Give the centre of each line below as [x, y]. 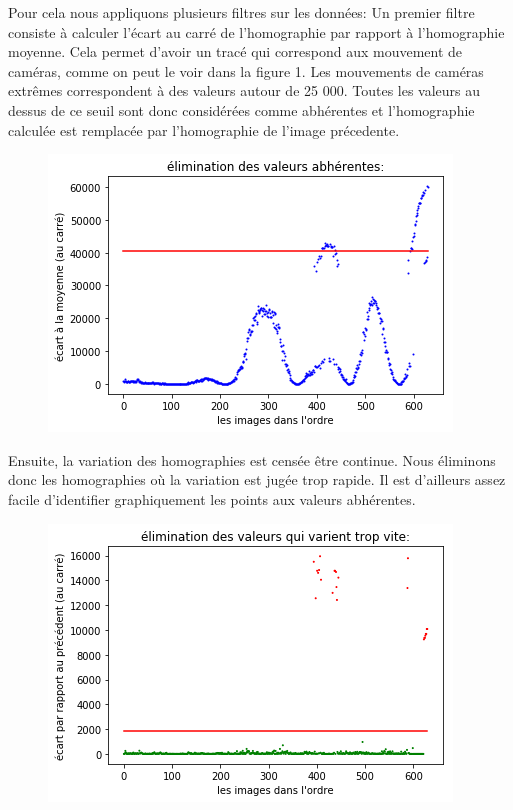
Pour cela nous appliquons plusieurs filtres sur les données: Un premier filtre [241, 12]
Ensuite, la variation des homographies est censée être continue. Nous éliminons [252, 459]
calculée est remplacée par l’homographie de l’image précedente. [204, 129]
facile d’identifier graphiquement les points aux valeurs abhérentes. [212, 498]
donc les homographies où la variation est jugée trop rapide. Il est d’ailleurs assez [257, 479]
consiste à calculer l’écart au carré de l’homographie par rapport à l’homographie [256, 31]
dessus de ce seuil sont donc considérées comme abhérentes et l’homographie [241, 109]
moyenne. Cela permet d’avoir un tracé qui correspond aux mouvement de [235, 51]
